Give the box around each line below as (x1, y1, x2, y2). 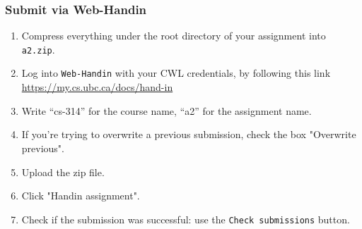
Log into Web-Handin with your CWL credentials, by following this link (21, 66, 331, 80)
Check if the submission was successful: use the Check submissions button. (21, 211, 350, 226)
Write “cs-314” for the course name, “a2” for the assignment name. (21, 103, 312, 118)
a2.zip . (21, 42, 55, 56)
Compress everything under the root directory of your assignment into (21, 28, 326, 43)
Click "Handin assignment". (21, 188, 140, 203)
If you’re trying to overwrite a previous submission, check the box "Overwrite (21, 127, 356, 142)
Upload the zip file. (21, 164, 105, 179)
